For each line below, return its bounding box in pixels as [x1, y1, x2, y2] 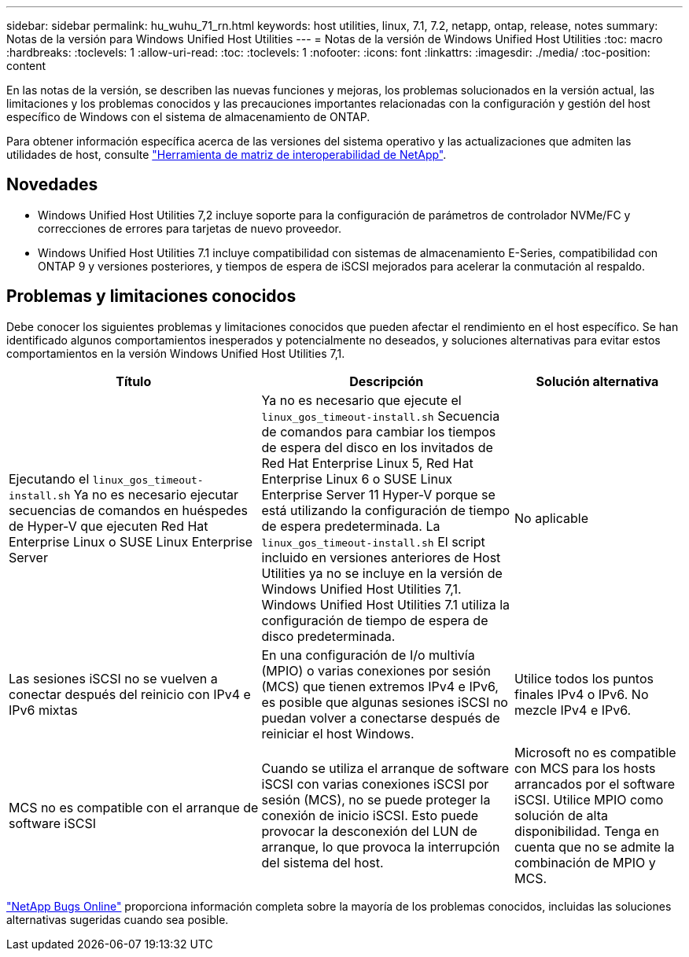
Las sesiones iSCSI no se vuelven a [9, 670, 218, 686]
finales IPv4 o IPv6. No [514, 686, 649, 702]
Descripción [349, 373, 424, 389]
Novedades [6, 175, 98, 195]
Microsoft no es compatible [514, 744, 676, 760]
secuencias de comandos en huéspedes [9, 502, 248, 518]
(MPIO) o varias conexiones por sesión [261, 662, 491, 679]
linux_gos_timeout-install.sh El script [261, 533, 485, 550]
